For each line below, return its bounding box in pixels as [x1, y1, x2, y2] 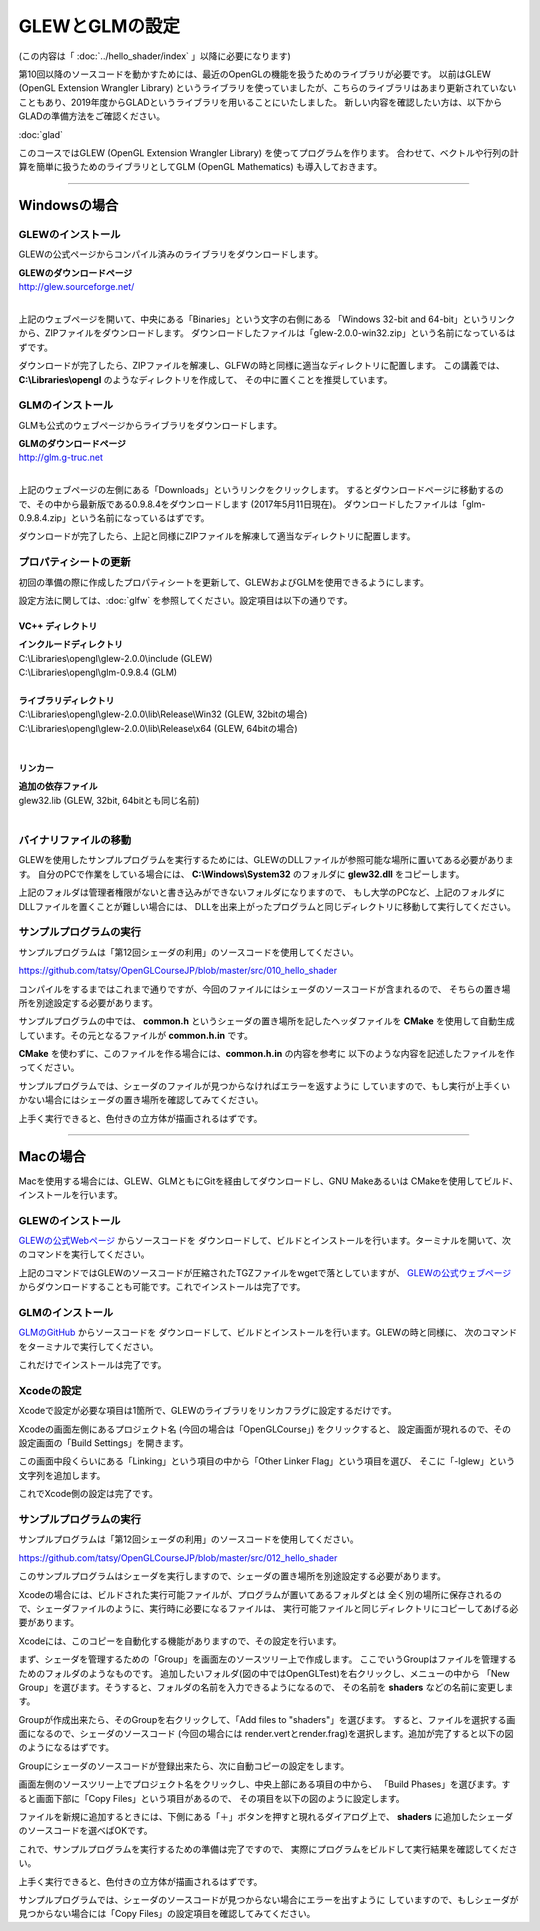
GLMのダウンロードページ [18, 438, 127, 450]
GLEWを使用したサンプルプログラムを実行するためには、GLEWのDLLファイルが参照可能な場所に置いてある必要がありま [18, 854, 514, 866]
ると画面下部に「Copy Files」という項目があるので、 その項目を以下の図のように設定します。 [18, 1792, 405, 1804]
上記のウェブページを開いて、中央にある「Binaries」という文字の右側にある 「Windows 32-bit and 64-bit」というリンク [18, 313, 515, 325]
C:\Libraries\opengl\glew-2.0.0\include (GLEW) [18, 652, 213, 664]
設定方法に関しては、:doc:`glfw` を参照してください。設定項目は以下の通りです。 [18, 594, 353, 606]
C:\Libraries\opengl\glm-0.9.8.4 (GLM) [18, 666, 178, 679]
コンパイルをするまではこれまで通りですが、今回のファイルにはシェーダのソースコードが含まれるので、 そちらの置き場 [18, 983, 511, 995]
